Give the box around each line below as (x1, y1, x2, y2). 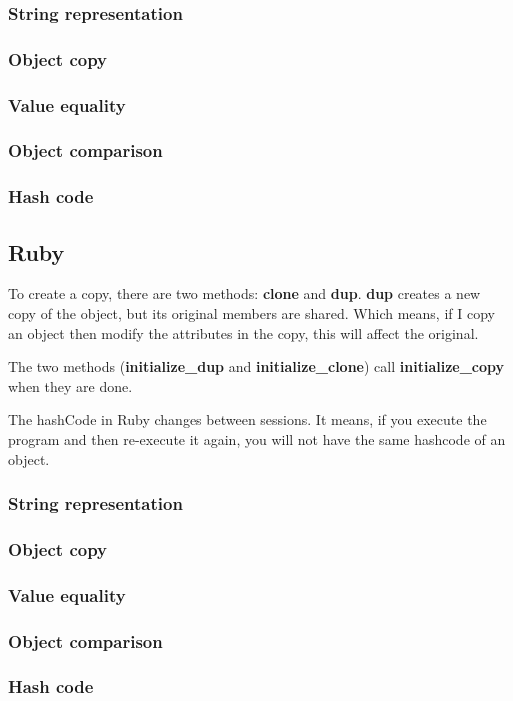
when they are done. (8, 375, 133, 396)
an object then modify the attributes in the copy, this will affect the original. (8, 322, 479, 343)
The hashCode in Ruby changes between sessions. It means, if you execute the (8, 409, 487, 430)
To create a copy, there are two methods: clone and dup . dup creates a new (8, 283, 481, 304)
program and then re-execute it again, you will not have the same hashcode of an (8, 428, 506, 449)
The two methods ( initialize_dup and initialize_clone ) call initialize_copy (8, 356, 505, 377)
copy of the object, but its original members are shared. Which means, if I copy (8, 303, 495, 324)
